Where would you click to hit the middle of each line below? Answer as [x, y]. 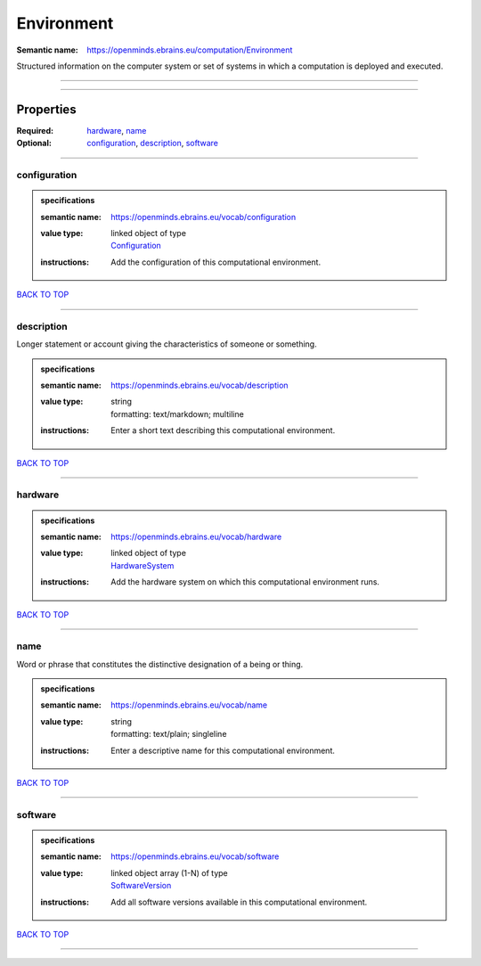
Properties [46, 109]
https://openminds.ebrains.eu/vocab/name [189, 705]
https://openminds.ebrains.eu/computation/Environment [190, 50]
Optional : [34, 143]
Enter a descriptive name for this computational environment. [223, 750]
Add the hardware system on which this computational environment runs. [245, 582]
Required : [35, 130]
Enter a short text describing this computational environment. [223, 430]
